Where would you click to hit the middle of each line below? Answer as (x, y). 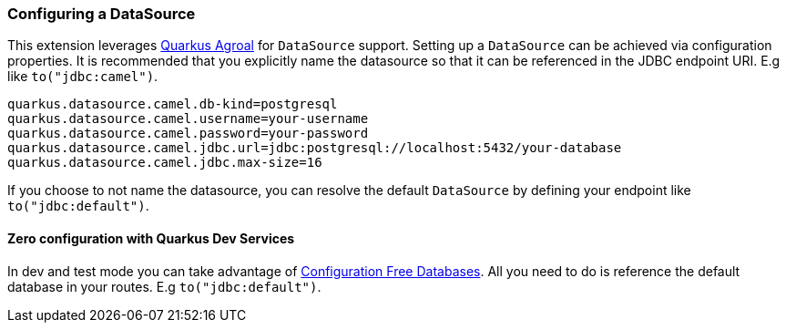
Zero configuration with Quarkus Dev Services (151, 238)
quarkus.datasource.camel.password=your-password (188, 134)
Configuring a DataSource (102, 14)
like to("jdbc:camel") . (83, 77)
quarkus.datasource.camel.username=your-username (188, 119)
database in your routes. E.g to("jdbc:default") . (164, 286)
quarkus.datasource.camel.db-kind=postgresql (173, 104)
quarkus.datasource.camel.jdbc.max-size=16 (165, 163)
